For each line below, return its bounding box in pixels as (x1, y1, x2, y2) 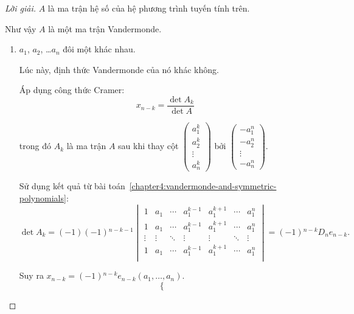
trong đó (19, 139, 51, 152)
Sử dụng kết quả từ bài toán (19, 180, 125, 192)
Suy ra (19, 269, 44, 282)
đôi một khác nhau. (63, 43, 136, 55)
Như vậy (5, 22, 36, 35)
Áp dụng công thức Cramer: (19, 83, 125, 96)
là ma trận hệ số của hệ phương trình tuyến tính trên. (47, 2, 250, 14)
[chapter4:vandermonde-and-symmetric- (129, 180, 277, 192)
